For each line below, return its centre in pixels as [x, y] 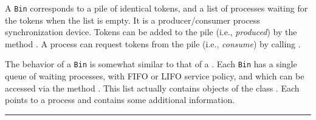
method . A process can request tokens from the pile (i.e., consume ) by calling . [153, 43]
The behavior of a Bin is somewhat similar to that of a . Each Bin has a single [151, 64]
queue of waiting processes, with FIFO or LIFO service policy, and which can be [155, 76]
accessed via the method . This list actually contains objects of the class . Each [152, 88]
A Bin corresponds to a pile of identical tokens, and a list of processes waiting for [156, 8]
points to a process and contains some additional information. [120, 100]
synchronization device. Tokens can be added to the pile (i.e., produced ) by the [151, 32]
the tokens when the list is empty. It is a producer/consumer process [132, 20]
